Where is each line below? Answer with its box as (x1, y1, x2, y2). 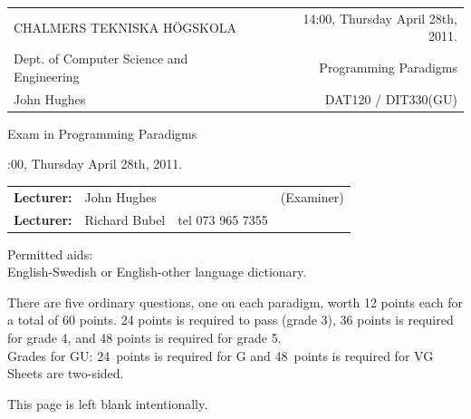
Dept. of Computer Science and (14, 49, 188, 68)
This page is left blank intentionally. (7, 394, 208, 413)
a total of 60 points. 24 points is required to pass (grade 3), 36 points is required (7, 310, 454, 329)
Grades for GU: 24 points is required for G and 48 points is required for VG (7, 346, 434, 365)
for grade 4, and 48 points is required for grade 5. (7, 327, 282, 346)
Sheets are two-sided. (7, 364, 124, 383)
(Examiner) (280, 187, 344, 206)
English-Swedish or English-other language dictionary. (7, 262, 307, 281)
